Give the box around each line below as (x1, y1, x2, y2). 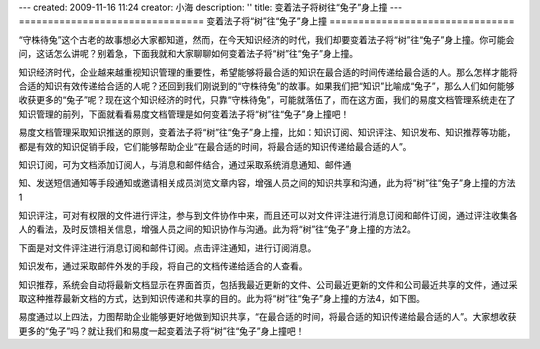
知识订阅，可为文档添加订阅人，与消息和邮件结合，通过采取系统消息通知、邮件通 (18, 158, 352, 170)
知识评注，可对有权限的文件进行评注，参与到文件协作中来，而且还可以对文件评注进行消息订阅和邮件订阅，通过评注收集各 (18, 210, 518, 222)
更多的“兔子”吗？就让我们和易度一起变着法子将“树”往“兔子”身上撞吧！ (18, 325, 305, 337)
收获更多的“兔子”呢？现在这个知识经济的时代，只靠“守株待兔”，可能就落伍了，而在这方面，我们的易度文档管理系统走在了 (18, 94, 516, 106)
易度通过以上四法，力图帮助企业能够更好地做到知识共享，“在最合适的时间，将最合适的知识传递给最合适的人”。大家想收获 (18, 311, 517, 323)
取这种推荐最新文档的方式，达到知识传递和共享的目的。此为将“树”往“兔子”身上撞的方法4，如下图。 (18, 293, 425, 305)
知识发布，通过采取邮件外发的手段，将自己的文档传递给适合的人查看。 (18, 260, 308, 272)
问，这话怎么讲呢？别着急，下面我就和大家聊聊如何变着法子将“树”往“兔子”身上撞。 (18, 48, 359, 60)
